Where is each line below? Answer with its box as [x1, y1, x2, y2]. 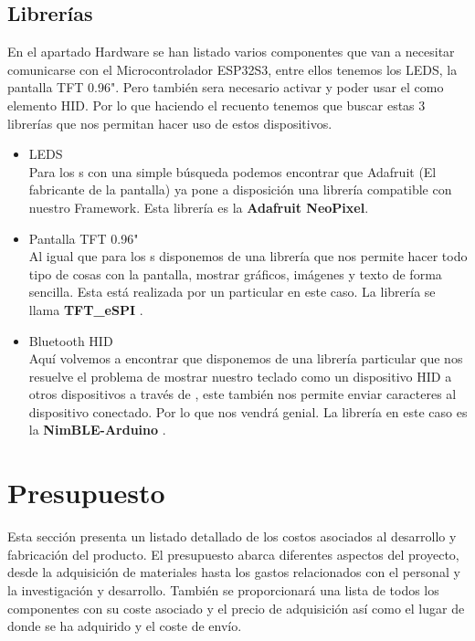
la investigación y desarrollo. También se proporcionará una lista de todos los [7, 580, 439, 599]
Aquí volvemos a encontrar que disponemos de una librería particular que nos [28, 349, 463, 368]
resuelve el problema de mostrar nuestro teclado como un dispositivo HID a [28, 366, 452, 385]
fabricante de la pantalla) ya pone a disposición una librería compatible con [28, 180, 452, 199]
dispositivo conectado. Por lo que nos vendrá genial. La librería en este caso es [28, 402, 468, 421]
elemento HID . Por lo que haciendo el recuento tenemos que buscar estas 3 [7, 95, 426, 114]
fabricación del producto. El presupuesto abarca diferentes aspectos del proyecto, [7, 544, 459, 563]
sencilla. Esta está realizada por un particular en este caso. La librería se [28, 282, 436, 301]
